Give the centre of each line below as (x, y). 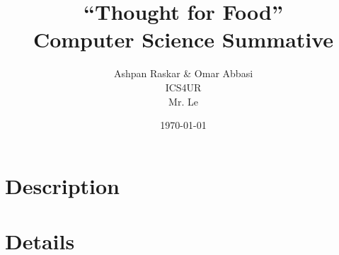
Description (63, 185)
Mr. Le (183, 101)
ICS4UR (183, 87)
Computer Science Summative (183, 39)
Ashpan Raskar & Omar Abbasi (183, 73)
